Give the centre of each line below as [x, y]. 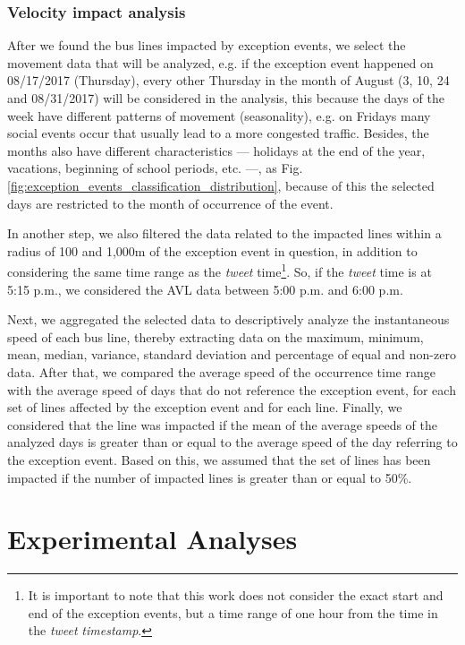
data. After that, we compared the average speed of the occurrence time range [221, 371]
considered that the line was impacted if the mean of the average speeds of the [222, 424]
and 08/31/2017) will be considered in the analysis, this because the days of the [226, 98]
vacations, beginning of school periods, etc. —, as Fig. [155, 168]
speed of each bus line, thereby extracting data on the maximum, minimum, [216, 336]
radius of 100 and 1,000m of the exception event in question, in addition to [212, 250]
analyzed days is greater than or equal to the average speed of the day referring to [232, 442]
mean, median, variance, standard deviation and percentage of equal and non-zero [232, 354]
